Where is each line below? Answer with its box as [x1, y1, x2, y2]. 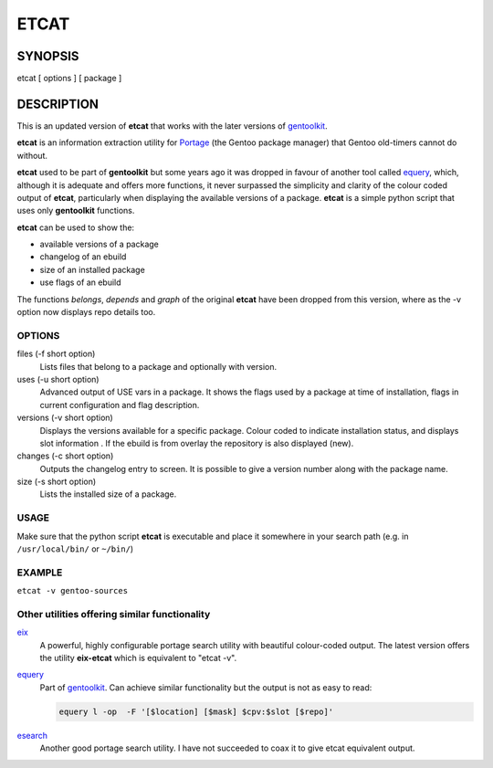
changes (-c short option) [16, 450, 114, 461]
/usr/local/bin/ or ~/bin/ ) [16, 543, 134, 554]
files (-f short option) [16, 348, 96, 360]
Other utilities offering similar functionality [16, 607, 211, 620]
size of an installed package [39, 264, 145, 275]
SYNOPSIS [16, 48, 79, 64]
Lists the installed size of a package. [39, 489, 177, 500]
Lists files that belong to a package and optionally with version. [39, 361, 278, 372]
